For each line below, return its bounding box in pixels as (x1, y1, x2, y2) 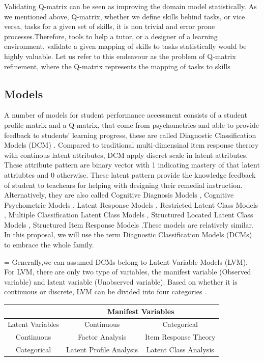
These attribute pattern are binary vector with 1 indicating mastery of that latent (4, 159, 260, 170)
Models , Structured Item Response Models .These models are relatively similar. (4, 219, 254, 230)
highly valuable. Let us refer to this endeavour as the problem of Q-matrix (4, 50, 236, 61)
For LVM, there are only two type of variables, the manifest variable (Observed (4, 266, 251, 277)
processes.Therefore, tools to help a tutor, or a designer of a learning (4, 31, 218, 41)
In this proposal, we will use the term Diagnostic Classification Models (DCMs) (4, 229, 252, 240)
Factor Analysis (77, 331, 127, 342)
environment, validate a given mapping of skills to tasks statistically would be (4, 41, 247, 51)
